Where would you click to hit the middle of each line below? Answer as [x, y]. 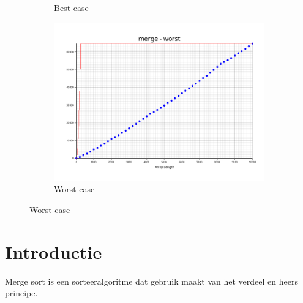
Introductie [54, 251]
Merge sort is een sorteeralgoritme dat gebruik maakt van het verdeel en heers [151, 281]
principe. [21, 293]
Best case [71, 7]
